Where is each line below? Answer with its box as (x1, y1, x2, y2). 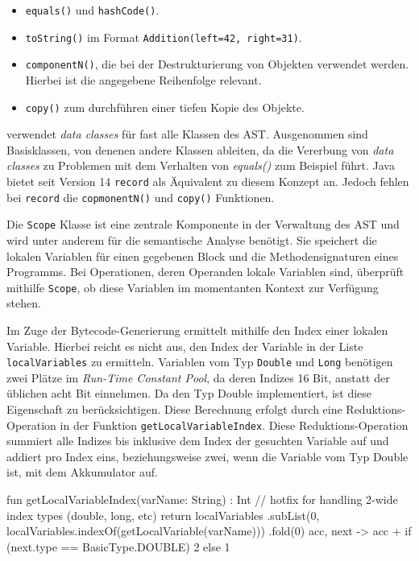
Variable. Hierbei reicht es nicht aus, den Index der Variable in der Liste (6, 337, 363, 354)
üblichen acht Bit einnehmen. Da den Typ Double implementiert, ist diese (6, 385, 372, 402)
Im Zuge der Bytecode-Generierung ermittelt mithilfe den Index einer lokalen (6, 322, 388, 338)
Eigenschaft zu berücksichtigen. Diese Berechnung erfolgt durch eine (6, 401, 342, 418)
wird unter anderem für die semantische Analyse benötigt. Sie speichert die (6, 231, 377, 248)
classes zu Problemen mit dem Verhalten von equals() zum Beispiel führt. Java (6, 157, 395, 174)
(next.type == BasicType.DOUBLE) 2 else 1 (6, 538, 230, 555)
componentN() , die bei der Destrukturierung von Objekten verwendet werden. (25, 56, 409, 72)
